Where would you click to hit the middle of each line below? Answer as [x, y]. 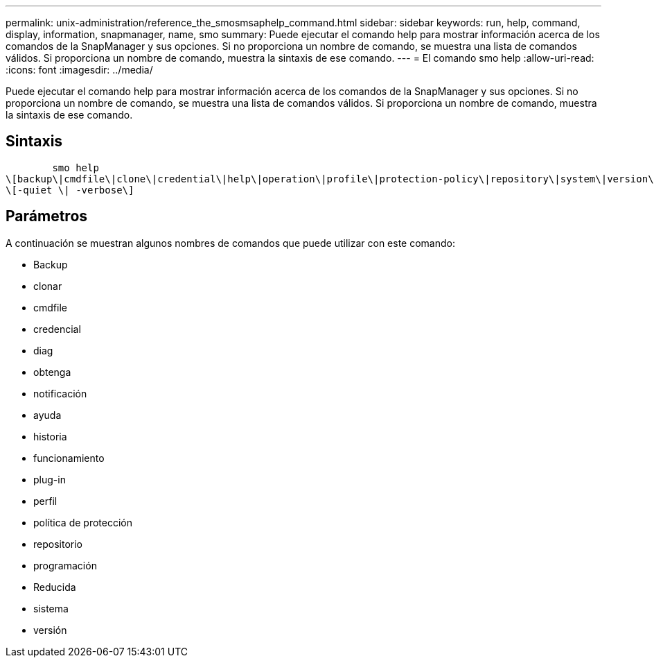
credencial [57, 329]
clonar [48, 286]
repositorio [58, 544]
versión [50, 630]
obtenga [52, 372]
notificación [60, 393]
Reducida [55, 587]
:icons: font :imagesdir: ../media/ [79, 70]
